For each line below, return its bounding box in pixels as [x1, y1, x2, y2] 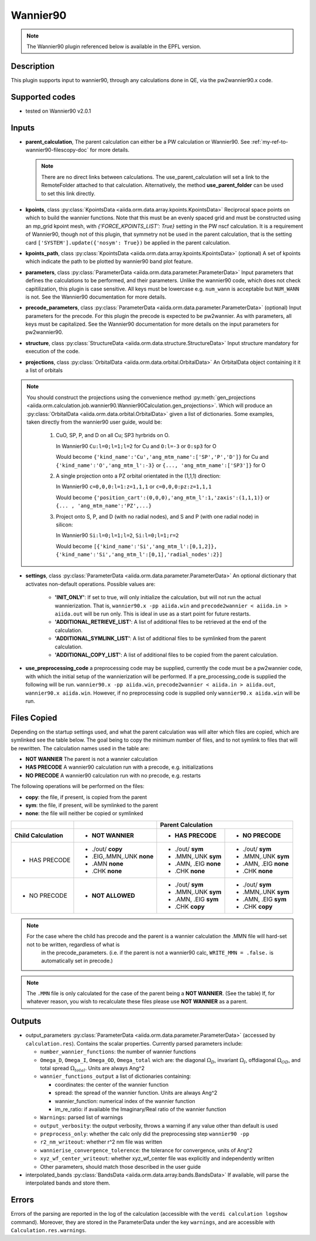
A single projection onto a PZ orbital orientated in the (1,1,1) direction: [56, 472, 221, 479]
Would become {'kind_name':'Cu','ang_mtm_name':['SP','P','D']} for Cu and [56, 454, 269, 461]
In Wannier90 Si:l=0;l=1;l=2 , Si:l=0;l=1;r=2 [56, 532, 179, 539]
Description [11, 61, 55, 71]
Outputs [11, 1016, 42, 1026]
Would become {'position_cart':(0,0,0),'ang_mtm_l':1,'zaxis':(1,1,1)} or [56, 493, 270, 501]
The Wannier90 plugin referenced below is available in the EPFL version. [26, 43, 201, 50]
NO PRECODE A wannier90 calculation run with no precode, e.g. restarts [25, 772, 201, 779]
